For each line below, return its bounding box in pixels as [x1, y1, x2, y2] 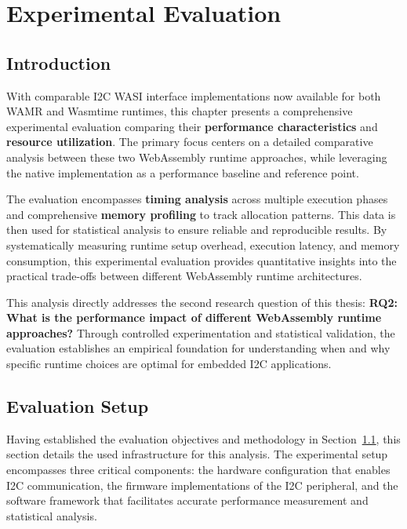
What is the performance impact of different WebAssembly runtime [6, 309, 382, 326]
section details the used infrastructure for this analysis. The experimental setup [6, 446, 388, 462]
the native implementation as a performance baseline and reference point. [6, 164, 359, 181]
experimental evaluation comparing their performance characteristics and [6, 118, 378, 134]
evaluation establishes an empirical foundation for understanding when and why [6, 340, 391, 356]
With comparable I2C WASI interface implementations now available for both [6, 87, 381, 104]
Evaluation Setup [6, 394, 149, 418]
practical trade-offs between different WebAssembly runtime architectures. [6, 268, 362, 284]
